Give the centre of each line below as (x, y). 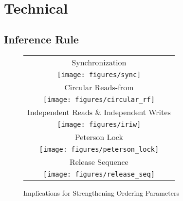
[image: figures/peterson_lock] (99, 149)
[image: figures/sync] (99, 74)
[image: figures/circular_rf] (99, 99)
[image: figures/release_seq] (99, 174)
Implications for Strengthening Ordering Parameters (101, 192)
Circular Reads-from (99, 87)
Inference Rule (41, 39)
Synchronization (99, 62)
